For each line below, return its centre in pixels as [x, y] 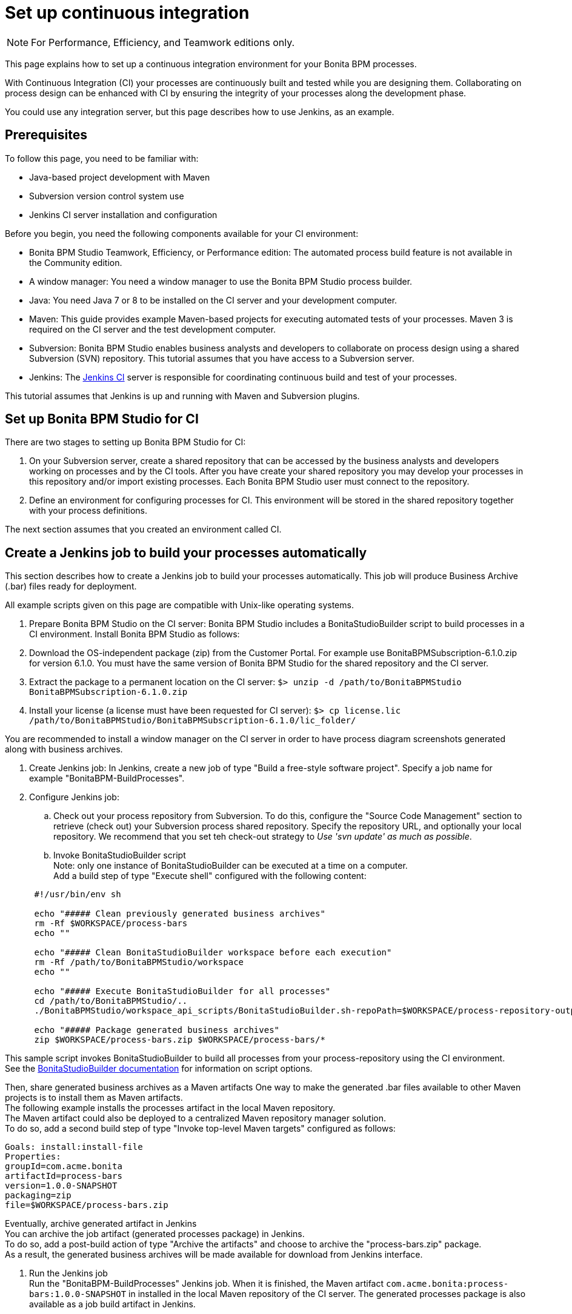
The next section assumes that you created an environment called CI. [143, 529]
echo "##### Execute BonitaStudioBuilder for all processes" [182, 991]
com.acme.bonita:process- [447, 1284]
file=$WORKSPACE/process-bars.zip [87, 1205]
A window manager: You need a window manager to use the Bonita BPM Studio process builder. [221, 281]
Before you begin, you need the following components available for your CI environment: [182, 233]
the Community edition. [76, 262]
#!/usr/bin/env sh [78, 894]
